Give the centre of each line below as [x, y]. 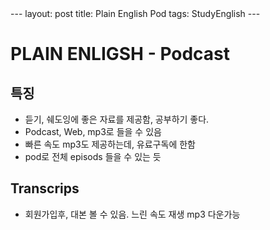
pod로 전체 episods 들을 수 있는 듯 [93, 156]
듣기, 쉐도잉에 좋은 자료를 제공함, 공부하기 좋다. [117, 119]
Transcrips [45, 188]
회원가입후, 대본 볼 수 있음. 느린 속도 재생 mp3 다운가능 [132, 214]
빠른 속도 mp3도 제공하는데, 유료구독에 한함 [110, 144]
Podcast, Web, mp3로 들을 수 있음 [93, 131]
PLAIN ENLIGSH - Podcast [120, 54]
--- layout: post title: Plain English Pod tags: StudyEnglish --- [135, 13]
